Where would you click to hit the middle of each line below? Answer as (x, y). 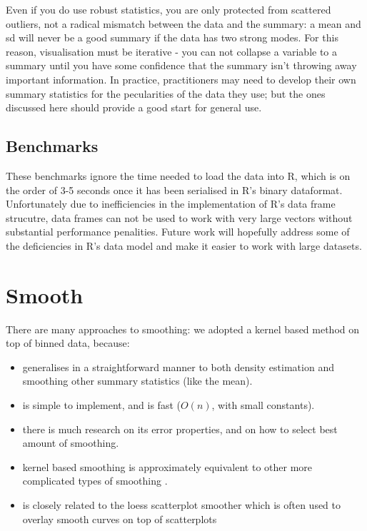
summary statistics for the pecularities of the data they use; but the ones (166, 93)
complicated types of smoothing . (95, 481)
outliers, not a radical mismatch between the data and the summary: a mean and (183, 23)
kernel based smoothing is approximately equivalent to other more (167, 466)
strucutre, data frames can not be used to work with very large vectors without (179, 217)
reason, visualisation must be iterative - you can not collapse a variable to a (172, 51)
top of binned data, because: (68, 343)
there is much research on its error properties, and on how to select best (180, 429)
